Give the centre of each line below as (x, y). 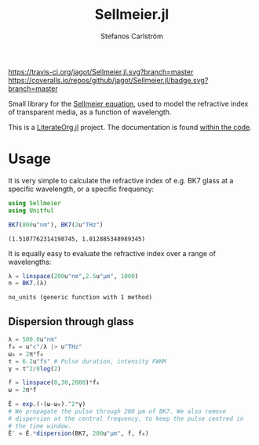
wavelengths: (30, 262)
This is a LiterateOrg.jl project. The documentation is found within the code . (130, 127)
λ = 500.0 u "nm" (33, 340)
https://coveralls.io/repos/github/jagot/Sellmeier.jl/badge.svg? (108, 80)
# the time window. (40, 426)
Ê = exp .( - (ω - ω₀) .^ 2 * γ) (47, 404)
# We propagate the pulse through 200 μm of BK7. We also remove (117, 412)
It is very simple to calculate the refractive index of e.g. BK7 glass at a (121, 180)
